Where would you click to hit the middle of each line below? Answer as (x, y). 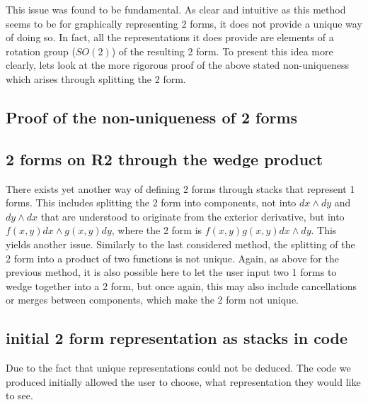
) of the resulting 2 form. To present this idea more (222, 51)
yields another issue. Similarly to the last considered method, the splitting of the (180, 244)
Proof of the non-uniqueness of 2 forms (152, 117)
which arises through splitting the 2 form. (96, 78)
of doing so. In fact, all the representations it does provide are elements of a (170, 37)
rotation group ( (41, 51)
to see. (19, 395)
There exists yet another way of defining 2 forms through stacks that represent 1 (180, 188)
